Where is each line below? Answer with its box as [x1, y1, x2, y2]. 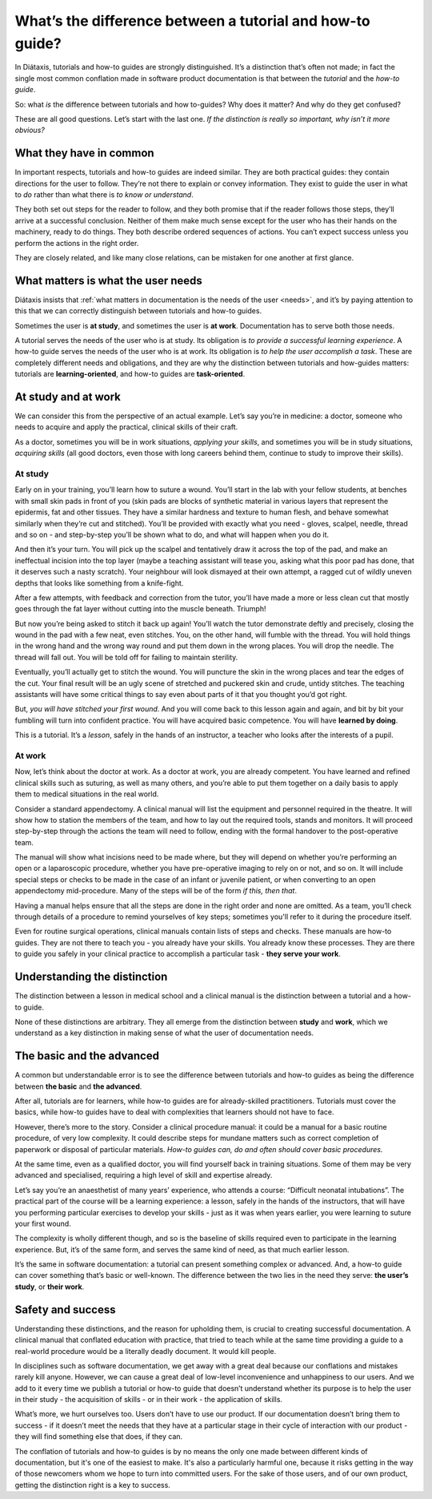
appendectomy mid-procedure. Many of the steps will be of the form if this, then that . [14, 886, 298, 896]
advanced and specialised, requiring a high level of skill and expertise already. [14, 1171, 273, 1180]
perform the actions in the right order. [14, 238, 139, 248]
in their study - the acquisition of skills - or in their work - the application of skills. [14, 1395, 283, 1404]
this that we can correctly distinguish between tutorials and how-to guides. [14, 306, 262, 316]
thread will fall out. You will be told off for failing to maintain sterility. [14, 652, 238, 662]
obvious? [14, 125, 46, 135]
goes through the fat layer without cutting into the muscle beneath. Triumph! [14, 604, 266, 614]
